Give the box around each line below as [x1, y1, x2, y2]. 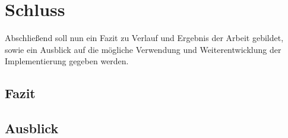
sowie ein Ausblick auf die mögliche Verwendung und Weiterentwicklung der [5, 43, 281, 55]
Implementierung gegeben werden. [5, 55, 129, 67]
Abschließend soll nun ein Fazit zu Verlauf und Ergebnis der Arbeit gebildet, [5, 32, 284, 44]
